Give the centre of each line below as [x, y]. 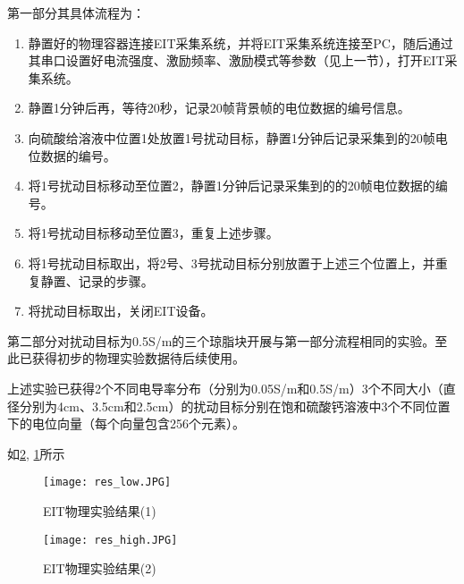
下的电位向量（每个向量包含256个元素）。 [126, 423]
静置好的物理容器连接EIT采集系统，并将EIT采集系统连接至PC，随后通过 [240, 42]
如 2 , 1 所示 [36, 453]
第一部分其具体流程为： [76, 13]
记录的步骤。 [116, 280]
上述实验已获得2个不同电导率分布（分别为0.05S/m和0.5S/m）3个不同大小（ [225, 388]
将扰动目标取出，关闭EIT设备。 [121, 311]
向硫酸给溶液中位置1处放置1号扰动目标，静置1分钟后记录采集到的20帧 [232, 137]
